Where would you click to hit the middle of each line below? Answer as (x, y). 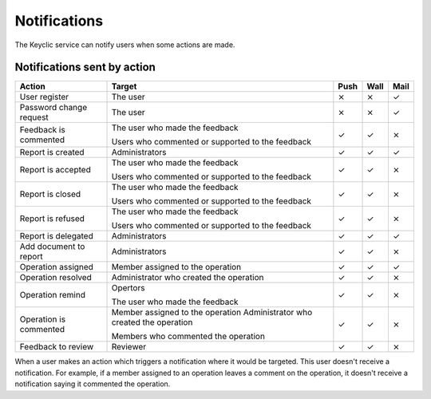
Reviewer (129, 347)
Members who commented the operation (188, 337)
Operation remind (52, 295)
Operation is (43, 319)
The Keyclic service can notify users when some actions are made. (125, 45)
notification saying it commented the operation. (93, 384)
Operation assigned (56, 267)
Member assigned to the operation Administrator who (212, 313)
